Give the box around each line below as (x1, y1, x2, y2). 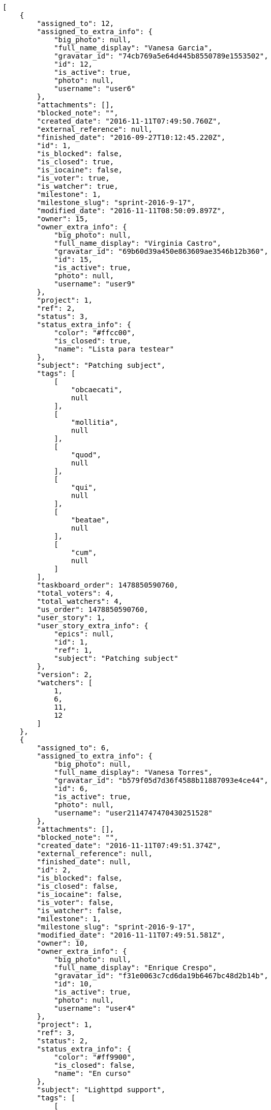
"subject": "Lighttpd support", (37, 1086, 166, 1094)
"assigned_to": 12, (37, 19, 114, 27)
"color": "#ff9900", (54, 1053, 136, 1061)
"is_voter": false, (37, 898, 114, 907)
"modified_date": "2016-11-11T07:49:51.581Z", (37, 931, 226, 939)
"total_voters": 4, (37, 589, 114, 597)
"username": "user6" (54, 84, 136, 93)
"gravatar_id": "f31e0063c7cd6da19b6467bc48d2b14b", (54, 972, 268, 980)
